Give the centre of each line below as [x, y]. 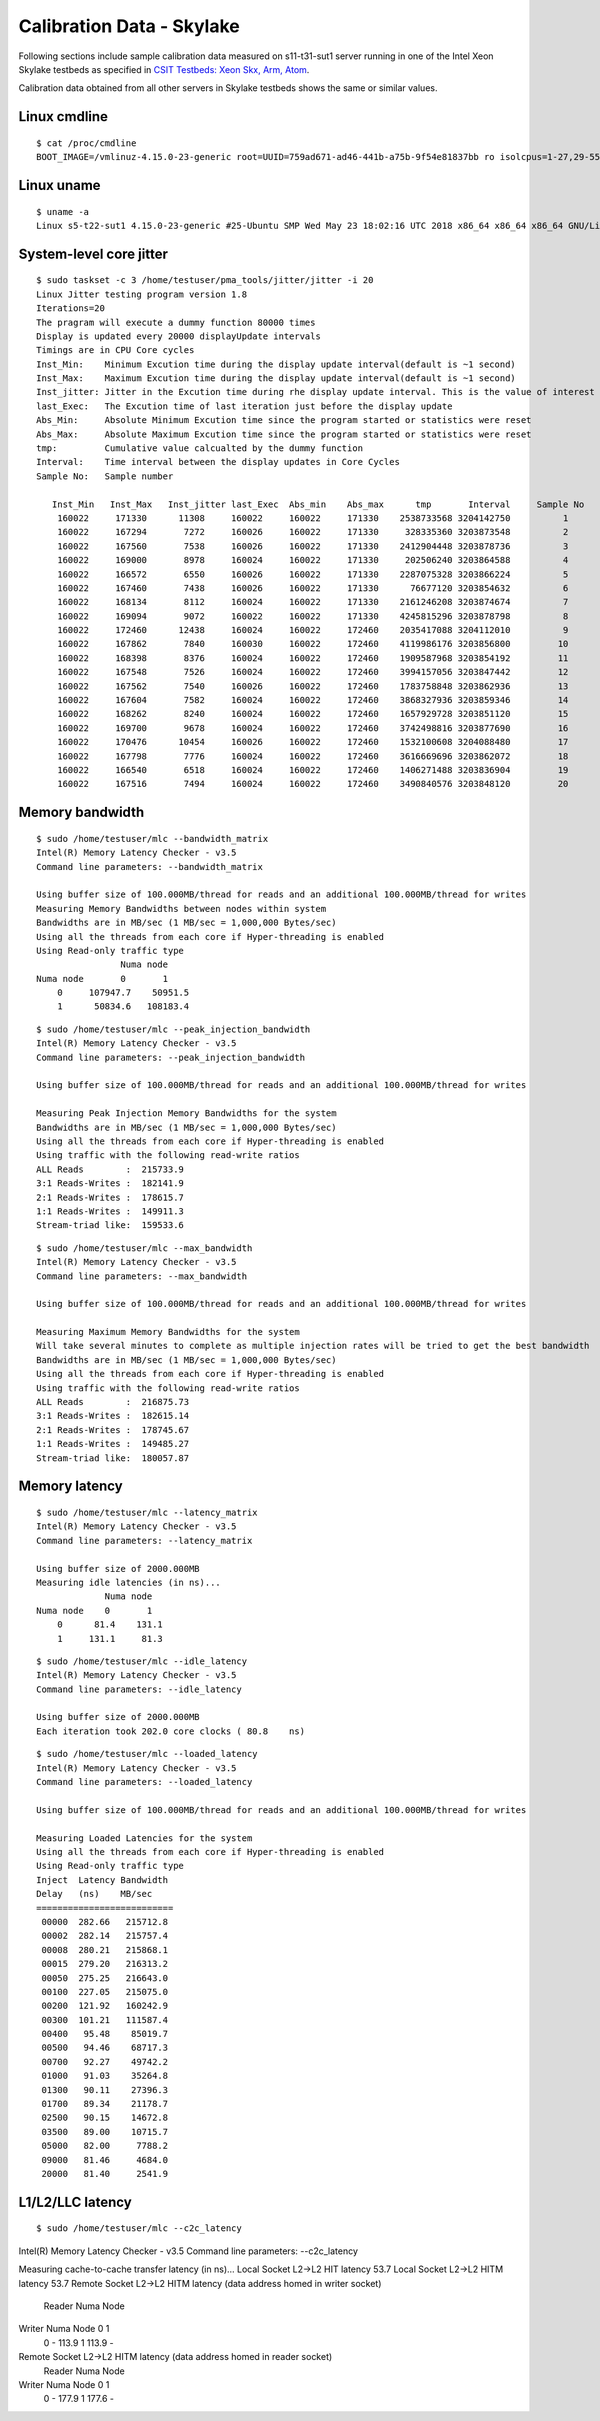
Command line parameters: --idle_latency [139, 1689]
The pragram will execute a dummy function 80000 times [176, 322]
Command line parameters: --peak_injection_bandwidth [170, 1057]
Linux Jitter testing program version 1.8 [142, 294]
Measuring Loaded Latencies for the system [144, 1838]
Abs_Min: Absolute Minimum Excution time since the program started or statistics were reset [284, 420]
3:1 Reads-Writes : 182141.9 [110, 1183]
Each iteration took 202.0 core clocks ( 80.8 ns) [170, 1731]
